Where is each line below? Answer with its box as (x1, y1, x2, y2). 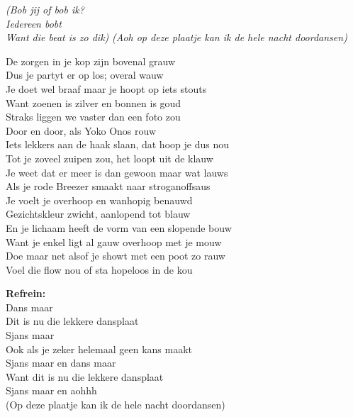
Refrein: (6, 286, 46, 301)
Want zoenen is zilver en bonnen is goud (6, 95, 181, 110)
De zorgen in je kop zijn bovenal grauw (6, 53, 176, 68)
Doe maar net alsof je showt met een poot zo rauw (6, 248, 225, 263)
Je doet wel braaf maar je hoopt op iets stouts (6, 81, 207, 96)
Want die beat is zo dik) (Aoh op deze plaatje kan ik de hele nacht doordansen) (6, 30, 347, 45)
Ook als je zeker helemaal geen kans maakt (6, 341, 193, 356)
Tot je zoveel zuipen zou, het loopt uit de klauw (6, 150, 213, 165)
